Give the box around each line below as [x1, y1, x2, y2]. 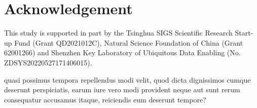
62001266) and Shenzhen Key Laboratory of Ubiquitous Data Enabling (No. [4, 47, 241, 58]
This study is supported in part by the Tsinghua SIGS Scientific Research [4, 27, 233, 38]
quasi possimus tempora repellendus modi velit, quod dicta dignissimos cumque [4, 74, 251, 85]
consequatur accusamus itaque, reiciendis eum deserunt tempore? [4, 94, 206, 104]
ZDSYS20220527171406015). [4, 57, 92, 67]
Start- [235, 27, 253, 38]
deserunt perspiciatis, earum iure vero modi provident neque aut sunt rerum [4, 84, 240, 95]
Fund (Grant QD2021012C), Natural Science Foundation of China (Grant [14, 37, 243, 48]
